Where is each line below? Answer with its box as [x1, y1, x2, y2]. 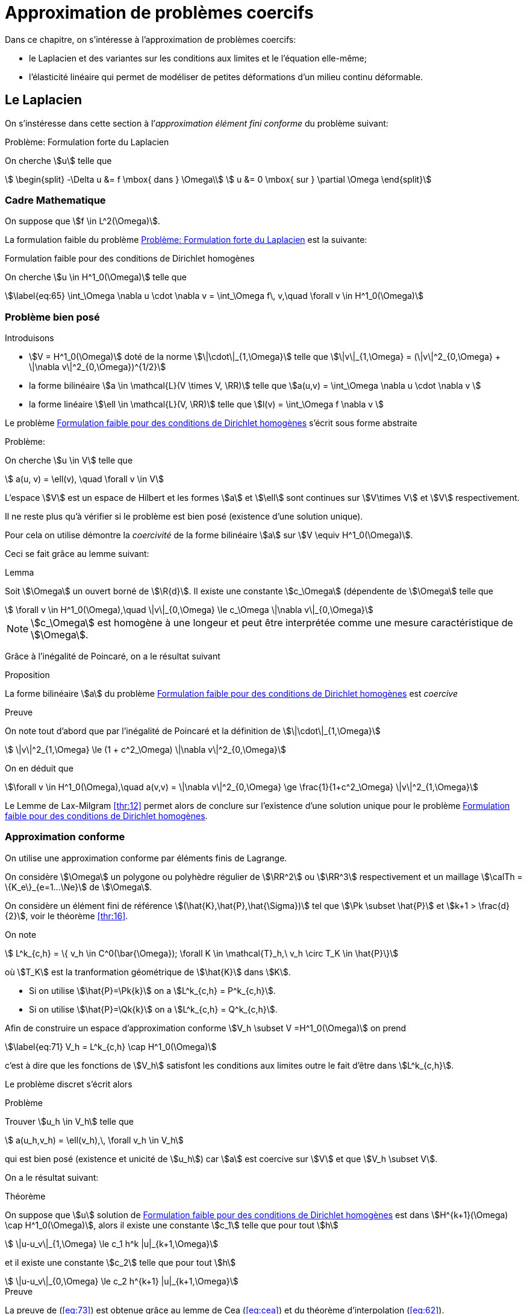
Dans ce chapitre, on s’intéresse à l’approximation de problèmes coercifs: [5, 34, 296, 45]
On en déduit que [5, 763, 73, 774]
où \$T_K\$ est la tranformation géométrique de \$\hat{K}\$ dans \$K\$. [5, 966, 291, 977]
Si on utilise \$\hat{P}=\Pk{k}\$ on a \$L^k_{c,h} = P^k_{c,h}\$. [29, 985, 276, 996]
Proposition [5, 670, 50, 681]
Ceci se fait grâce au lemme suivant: [5, 549, 149, 559]
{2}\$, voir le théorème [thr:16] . [5, 910, 128, 921]
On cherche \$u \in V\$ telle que [5, 455, 133, 466]
